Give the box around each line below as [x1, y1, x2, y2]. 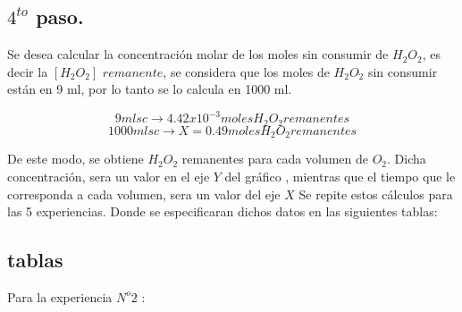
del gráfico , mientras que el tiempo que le [224, 166, 456, 185]
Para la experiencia [7, 287, 113, 306]
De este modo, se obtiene [7, 149, 144, 168]
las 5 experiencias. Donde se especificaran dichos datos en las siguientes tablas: [7, 202, 438, 221]
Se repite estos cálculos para [298, 184, 453, 203]
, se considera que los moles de [163, 62, 330, 80]
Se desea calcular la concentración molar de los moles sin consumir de [7, 45, 389, 63]
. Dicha [387, 149, 426, 168]
